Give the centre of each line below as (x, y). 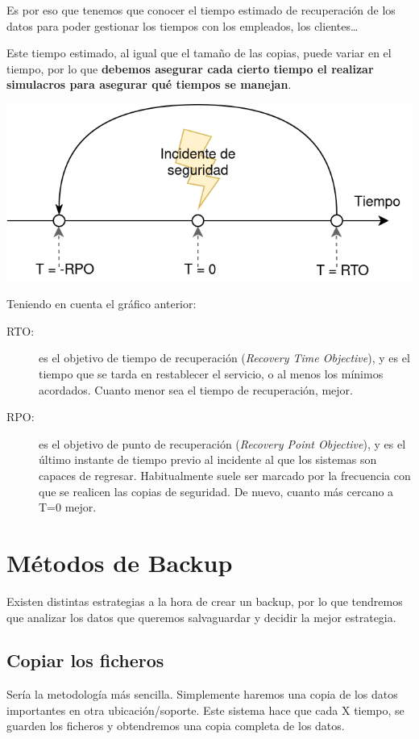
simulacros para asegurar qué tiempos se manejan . (149, 84)
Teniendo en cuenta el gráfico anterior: (102, 304)
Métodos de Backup (120, 562)
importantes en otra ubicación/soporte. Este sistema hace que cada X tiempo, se (205, 710)
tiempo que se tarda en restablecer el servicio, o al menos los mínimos (211, 374)
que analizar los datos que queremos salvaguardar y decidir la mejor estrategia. (201, 617)
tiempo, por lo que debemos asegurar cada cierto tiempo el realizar (190, 68)
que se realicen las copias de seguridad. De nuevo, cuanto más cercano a (216, 491)
